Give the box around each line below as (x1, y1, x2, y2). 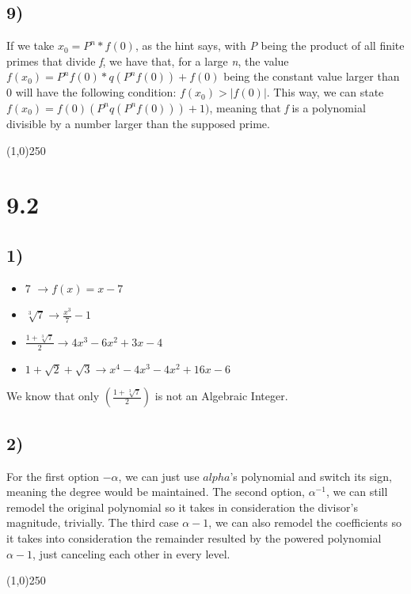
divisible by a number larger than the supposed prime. (6, 115, 270, 131)
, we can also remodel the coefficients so (208, 514, 401, 531)
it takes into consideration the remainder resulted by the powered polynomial (6, 530, 382, 547)
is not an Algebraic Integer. (154, 388, 288, 404)
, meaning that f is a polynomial (209, 99, 366, 115)
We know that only (6, 388, 100, 404)
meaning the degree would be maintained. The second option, (6, 483, 305, 500)
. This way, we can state (266, 84, 384, 100)
